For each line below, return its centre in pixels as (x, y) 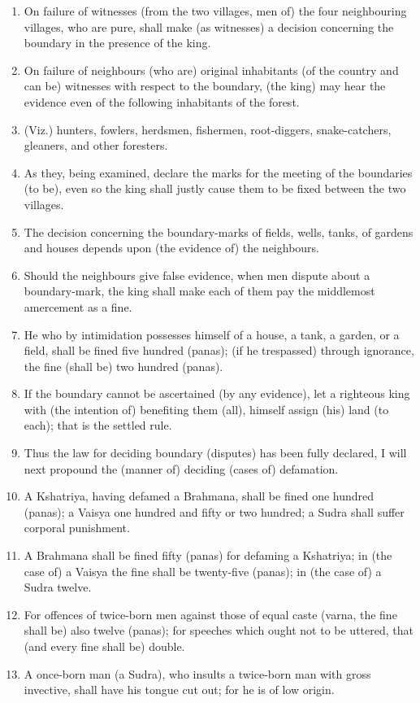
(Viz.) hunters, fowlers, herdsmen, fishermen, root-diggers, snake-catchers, (208, 129)
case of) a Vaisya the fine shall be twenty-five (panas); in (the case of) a (203, 571)
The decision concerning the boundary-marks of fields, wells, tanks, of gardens (219, 231)
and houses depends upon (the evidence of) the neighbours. (172, 248)
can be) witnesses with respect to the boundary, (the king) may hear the (205, 86)
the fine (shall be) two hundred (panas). (123, 366)
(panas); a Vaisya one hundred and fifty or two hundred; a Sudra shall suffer (214, 511)
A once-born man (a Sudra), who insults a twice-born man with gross (197, 673)
